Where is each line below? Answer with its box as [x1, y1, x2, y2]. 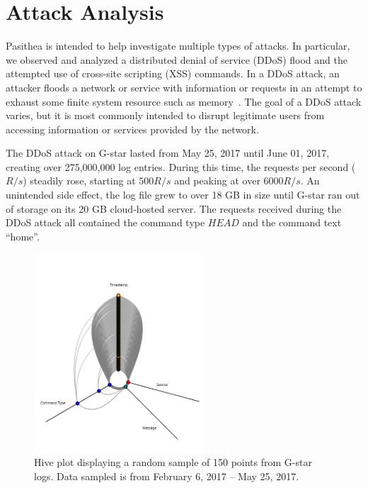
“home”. [6, 228, 40, 243]
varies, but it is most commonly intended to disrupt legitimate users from [6, 108, 325, 123]
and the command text [242, 215, 342, 230]
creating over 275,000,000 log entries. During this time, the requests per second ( [6, 159, 356, 174]
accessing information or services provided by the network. [6, 121, 259, 136]
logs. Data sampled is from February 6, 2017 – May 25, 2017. [34, 468, 299, 483]
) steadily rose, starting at [23, 173, 136, 188]
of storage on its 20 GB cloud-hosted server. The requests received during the [6, 201, 342, 216]
